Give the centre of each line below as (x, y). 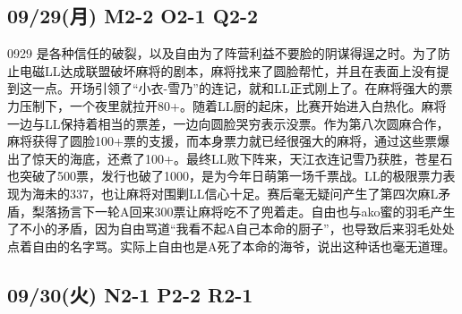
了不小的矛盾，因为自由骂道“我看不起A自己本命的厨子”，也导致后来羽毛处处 (231, 229)
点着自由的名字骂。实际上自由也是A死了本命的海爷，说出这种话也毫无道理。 (231, 246)
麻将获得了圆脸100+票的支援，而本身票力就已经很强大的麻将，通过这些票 (222, 141)
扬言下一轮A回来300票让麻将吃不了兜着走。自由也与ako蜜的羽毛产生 (256, 211)
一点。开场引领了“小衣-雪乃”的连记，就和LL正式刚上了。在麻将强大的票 (242, 88)
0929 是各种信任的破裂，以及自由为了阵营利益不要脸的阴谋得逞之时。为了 (222, 53)
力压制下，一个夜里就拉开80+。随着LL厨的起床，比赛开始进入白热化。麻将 (227, 105)
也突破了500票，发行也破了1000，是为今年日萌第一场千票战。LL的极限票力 (225, 176)
